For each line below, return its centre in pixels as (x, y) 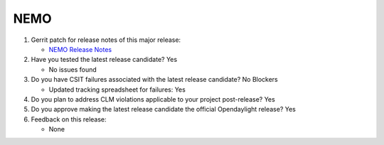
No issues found (73, 69)
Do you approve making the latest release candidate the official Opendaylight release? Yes (164, 109)
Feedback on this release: (69, 119)
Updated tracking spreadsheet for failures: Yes (117, 90)
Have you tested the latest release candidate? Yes (104, 60)
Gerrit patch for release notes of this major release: (106, 40)
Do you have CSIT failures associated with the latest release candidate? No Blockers (155, 80)
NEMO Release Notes (80, 49)
